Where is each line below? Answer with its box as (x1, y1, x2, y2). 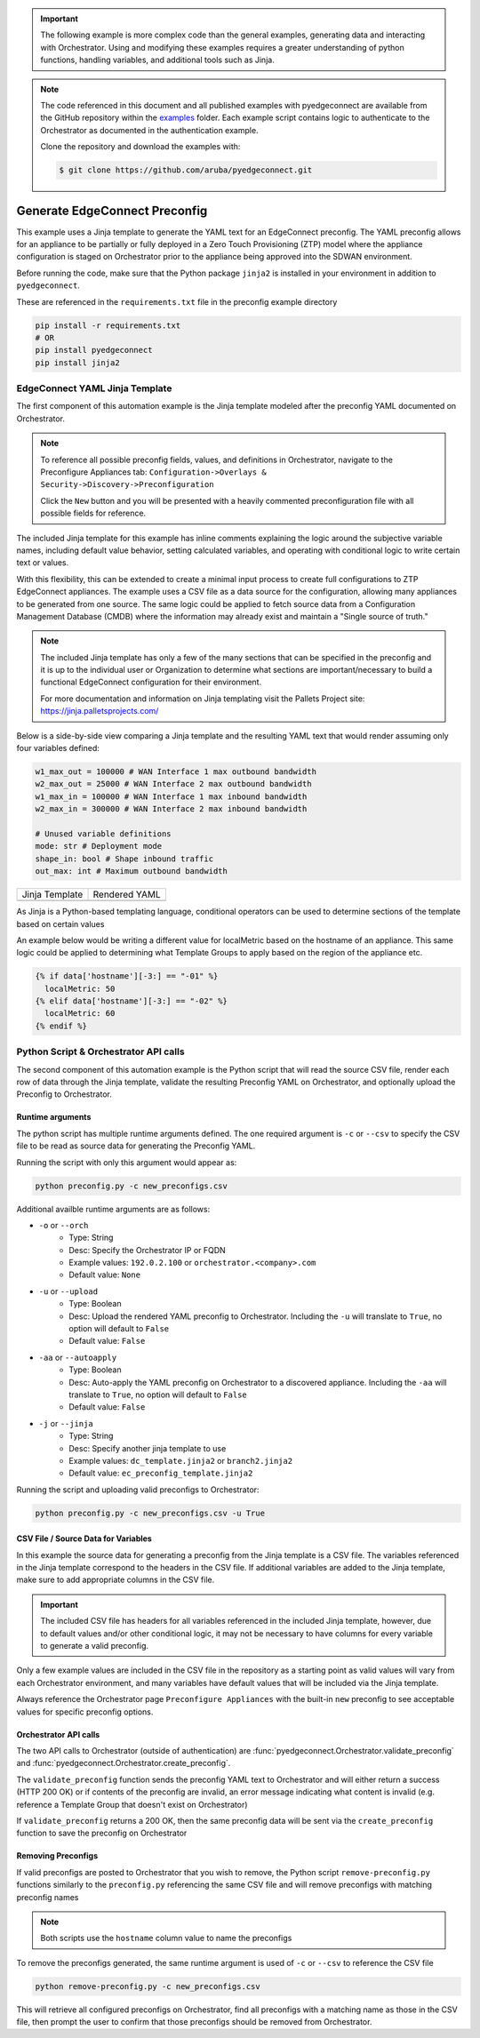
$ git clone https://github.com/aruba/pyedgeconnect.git (59, 165, 313, 175)
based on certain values (16, 918, 105, 929)
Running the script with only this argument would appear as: (16, 1156, 237, 1168)
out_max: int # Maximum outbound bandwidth (35, 867, 228, 876)
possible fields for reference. (40, 508, 147, 519)
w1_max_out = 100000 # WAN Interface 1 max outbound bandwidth (35, 767, 317, 777)
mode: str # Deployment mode (35, 841, 163, 851)
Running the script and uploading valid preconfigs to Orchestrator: (16, 1484, 260, 1495)
